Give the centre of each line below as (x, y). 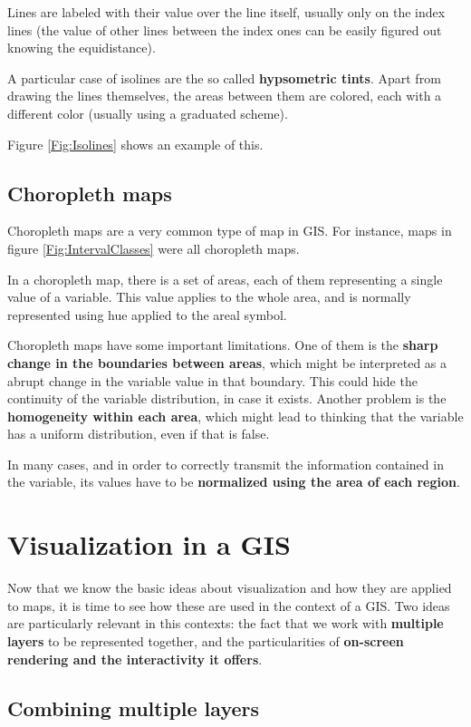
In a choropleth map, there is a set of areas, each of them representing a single (225, 279)
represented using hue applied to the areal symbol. (147, 314)
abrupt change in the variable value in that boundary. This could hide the (212, 380)
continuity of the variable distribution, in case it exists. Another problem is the (227, 398)
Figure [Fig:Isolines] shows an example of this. (135, 144)
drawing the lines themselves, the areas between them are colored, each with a (225, 96)
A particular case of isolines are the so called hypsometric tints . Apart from (224, 78)
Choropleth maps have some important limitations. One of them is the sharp (223, 345)
